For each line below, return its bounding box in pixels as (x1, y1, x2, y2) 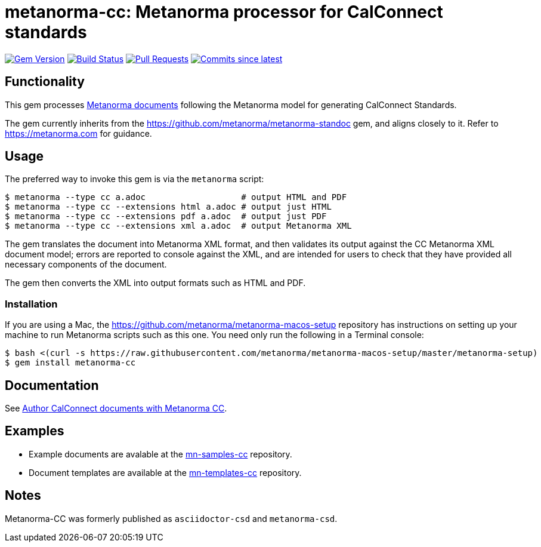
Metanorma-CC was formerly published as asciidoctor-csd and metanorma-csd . (5, 513, 338, 524)
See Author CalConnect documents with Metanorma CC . (5, 403, 227, 414)
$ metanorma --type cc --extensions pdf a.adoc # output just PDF (5, 211, 327, 222)
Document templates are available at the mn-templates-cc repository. (29, 467, 302, 478)
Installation (5, 297, 58, 310)
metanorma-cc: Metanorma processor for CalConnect (5, 2, 443, 22)
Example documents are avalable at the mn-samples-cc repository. (29, 448, 292, 459)
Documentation (5, 377, 99, 393)
